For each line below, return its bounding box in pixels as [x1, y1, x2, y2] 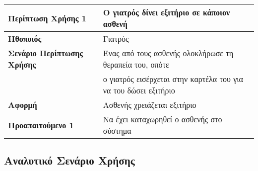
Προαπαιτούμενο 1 [8, 119, 74, 131]
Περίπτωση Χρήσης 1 [8, 12, 86, 24]
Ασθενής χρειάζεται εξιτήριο [103, 99, 196, 110]
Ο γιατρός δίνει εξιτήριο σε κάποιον [103, 6, 230, 18]
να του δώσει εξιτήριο [103, 85, 175, 96]
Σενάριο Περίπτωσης [8, 47, 83, 59]
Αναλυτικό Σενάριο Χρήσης [4, 153, 135, 168]
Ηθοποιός [8, 33, 42, 44]
